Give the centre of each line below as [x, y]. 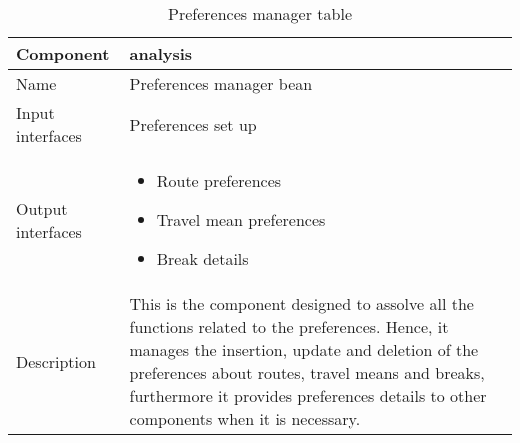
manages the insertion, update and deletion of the [304, 349]
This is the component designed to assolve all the [301, 303]
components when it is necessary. [245, 418]
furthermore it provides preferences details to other [308, 395]
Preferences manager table [260, 13]
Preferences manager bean [221, 83]
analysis [161, 53]
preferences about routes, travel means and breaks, [307, 372]
